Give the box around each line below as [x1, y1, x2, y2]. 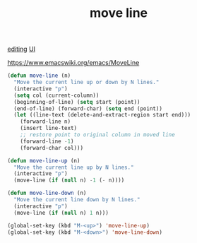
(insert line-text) [20, 125, 78, 132]
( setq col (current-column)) [13, 92, 100, 99]
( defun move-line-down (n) [7, 189, 87, 197]
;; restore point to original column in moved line [20, 131, 175, 138]
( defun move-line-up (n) [7, 157, 80, 164]
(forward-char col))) [20, 144, 83, 151]
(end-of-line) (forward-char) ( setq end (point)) [13, 105, 162, 112]
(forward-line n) [20, 118, 71, 125]
